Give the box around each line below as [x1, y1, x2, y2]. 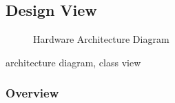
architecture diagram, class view [6, 55, 141, 69]
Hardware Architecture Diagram [33, 32, 169, 46]
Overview [6, 84, 59, 102]
